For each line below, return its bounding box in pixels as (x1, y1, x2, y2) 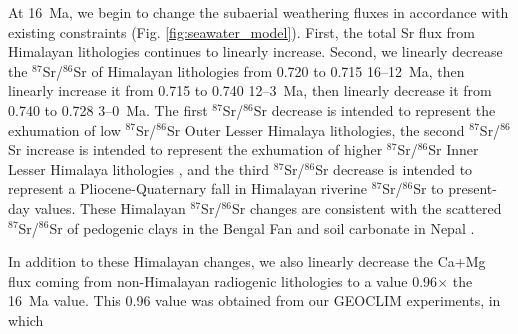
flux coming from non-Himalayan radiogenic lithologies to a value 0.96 (8, 270, 438, 291)
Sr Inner (428, 139, 479, 160)
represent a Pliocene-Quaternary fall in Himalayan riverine (8, 178, 368, 199)
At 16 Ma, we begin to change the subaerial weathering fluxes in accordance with (8, 2, 509, 22)
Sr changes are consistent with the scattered (231, 197, 502, 218)
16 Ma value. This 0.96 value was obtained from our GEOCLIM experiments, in (8, 290, 501, 311)
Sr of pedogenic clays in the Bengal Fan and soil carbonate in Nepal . (49, 217, 475, 238)
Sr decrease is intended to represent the (253, 99, 496, 120)
